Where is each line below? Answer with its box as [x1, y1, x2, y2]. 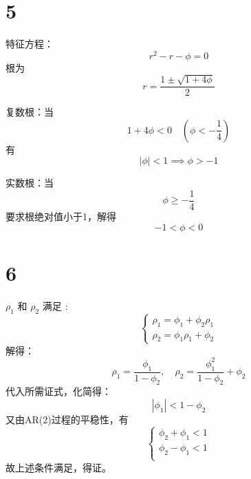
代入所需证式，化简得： [6, 384, 111, 398]
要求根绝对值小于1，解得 [6, 209, 116, 224]
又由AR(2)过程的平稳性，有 [6, 412, 129, 427]
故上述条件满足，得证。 [6, 460, 111, 474]
